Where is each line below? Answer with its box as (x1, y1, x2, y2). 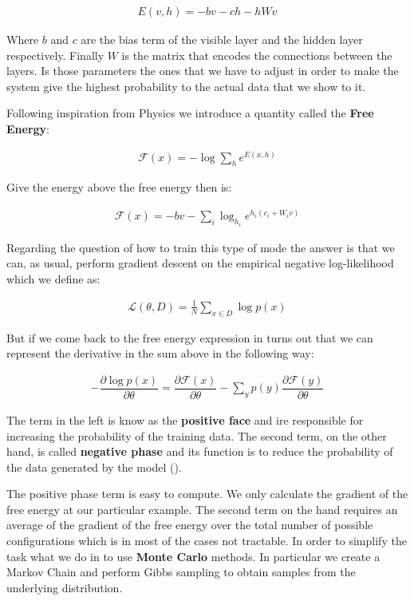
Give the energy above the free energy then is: (6, 179, 232, 196)
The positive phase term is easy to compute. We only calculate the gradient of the (6, 485, 408, 502)
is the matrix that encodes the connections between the (121, 46, 392, 63)
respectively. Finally (6, 46, 104, 63)
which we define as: (6, 270, 101, 287)
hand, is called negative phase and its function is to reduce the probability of (6, 443, 393, 460)
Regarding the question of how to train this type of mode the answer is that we (6, 239, 395, 255)
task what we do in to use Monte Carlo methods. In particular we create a (6, 548, 380, 564)
